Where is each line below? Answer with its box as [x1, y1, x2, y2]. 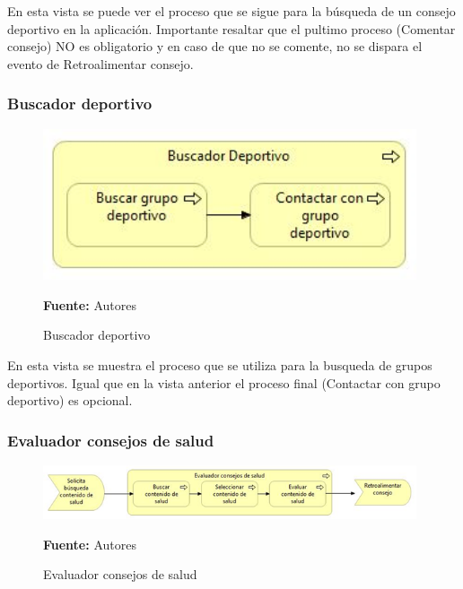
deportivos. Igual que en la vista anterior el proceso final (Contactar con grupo [7, 373, 441, 392]
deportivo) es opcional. [7, 391, 133, 410]
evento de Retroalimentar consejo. [7, 54, 194, 73]
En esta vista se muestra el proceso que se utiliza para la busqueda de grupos [7, 356, 432, 375]
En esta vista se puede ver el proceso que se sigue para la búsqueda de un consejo [7, 2, 456, 20]
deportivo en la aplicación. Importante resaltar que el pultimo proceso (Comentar [7, 19, 456, 38]
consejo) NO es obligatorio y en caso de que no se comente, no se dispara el [7, 37, 423, 56]
